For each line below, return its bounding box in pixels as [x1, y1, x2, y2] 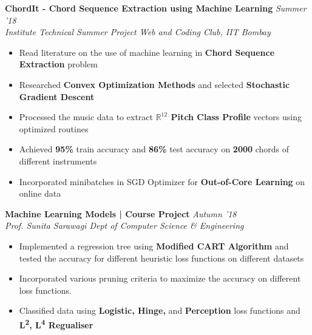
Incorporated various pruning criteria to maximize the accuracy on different [19, 272, 301, 285]
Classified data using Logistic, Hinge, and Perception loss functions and [19, 304, 300, 317]
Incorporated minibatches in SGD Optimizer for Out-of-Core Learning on [19, 175, 305, 188]
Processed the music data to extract [19, 110, 153, 123]
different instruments [19, 154, 97, 167]
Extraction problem [19, 58, 98, 70]
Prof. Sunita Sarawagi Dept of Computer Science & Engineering [5, 219, 244, 232]
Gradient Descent [19, 90, 95, 103]
